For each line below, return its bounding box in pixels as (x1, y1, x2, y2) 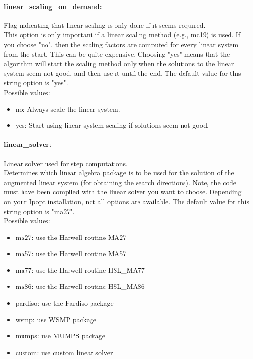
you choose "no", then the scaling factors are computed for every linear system (4, 39, 239, 49)
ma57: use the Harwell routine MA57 (15, 248, 127, 259)
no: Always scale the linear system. (15, 103, 120, 114)
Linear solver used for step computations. (4, 158, 128, 168)
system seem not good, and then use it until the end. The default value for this (4, 68, 241, 78)
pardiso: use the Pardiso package (15, 298, 114, 308)
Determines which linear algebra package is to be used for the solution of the (4, 168, 234, 178)
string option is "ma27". (4, 206, 75, 216)
